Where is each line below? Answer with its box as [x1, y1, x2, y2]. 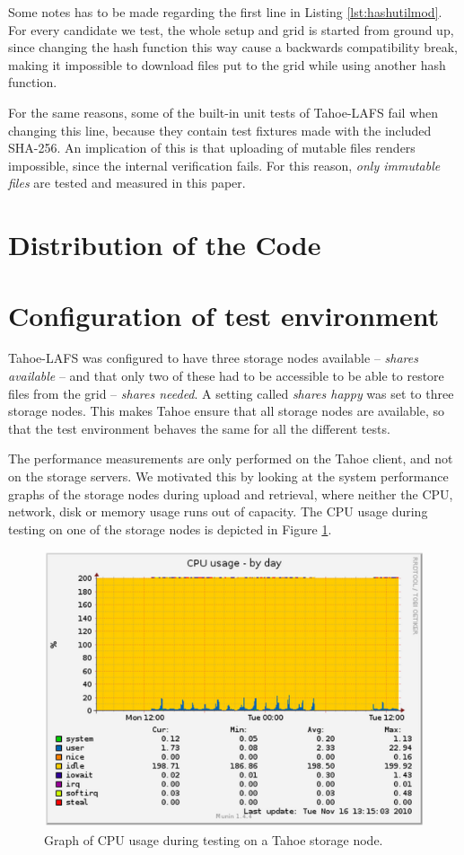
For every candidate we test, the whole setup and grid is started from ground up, [8, 20, 454, 39]
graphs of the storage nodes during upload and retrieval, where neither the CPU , [8, 484, 453, 503]
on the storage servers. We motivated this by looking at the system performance [8, 467, 449, 485]
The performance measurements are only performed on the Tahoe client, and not [8, 449, 453, 468]
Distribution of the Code [8, 226, 321, 263]
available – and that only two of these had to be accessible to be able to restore [8, 366, 444, 385]
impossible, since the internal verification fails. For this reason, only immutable [8, 155, 441, 174]
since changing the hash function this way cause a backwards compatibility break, [8, 38, 458, 57]
